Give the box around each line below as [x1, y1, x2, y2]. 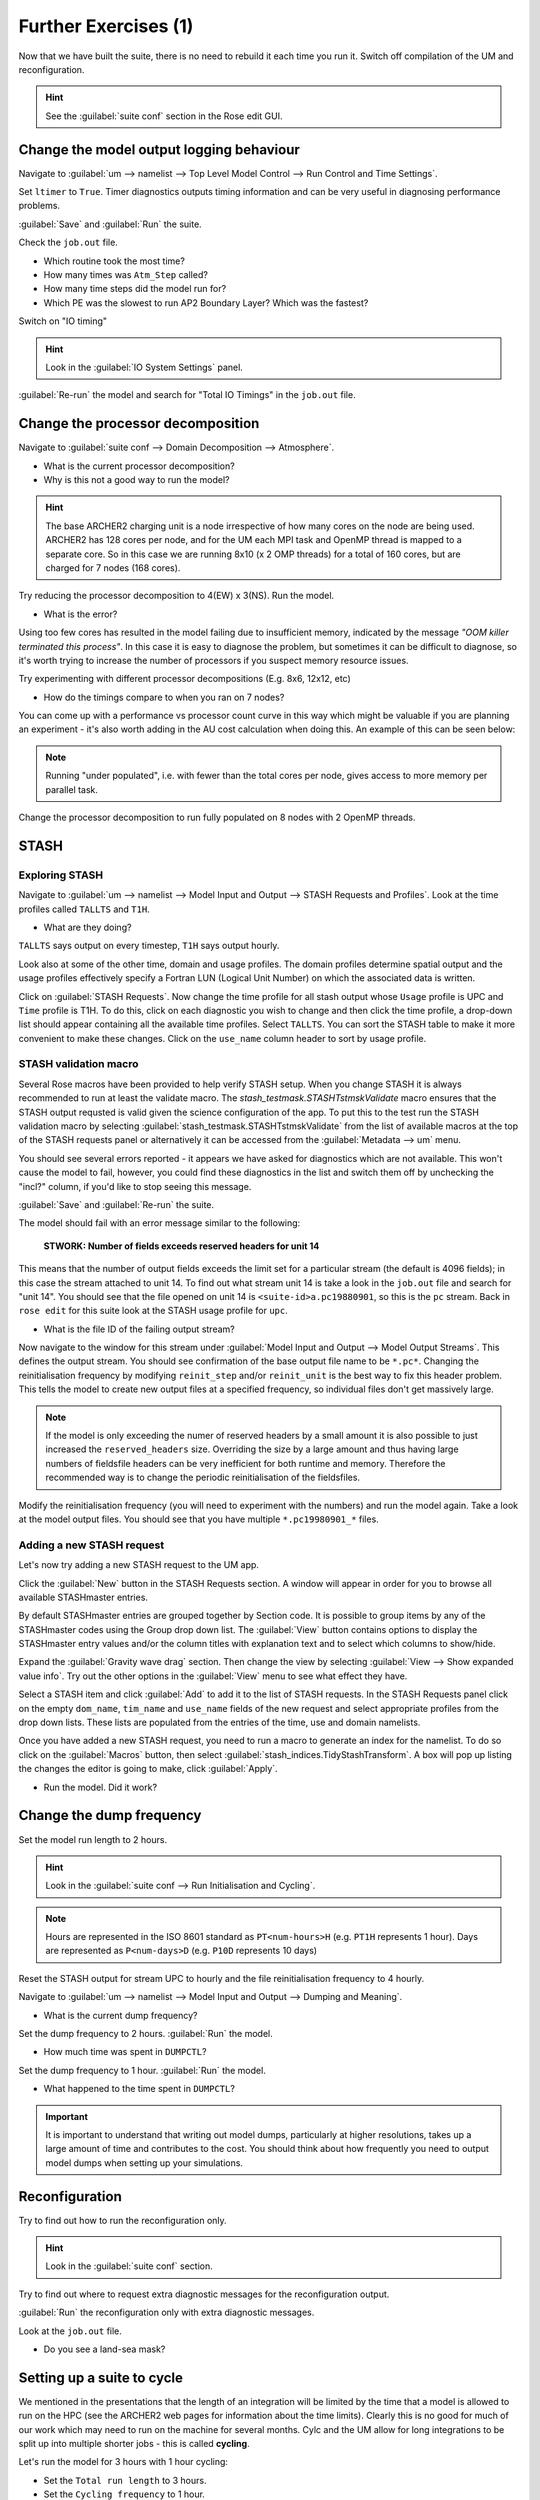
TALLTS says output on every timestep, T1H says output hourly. [18, 940, 280, 952]
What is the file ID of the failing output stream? [43, 1323, 235, 1335]
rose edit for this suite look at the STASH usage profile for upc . [18, 1305, 289, 1317]
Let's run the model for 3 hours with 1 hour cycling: [18, 2456, 229, 2468]
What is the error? [43, 608, 118, 620]
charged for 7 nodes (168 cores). [45, 561, 181, 574]
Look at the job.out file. [18, 2325, 122, 2337]
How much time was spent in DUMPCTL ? [43, 2046, 207, 2058]
